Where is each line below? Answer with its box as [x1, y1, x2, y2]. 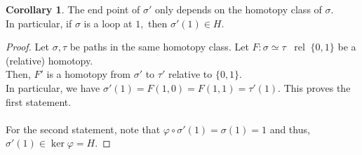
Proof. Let [6, 39, 49, 54]
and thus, [269, 121, 310, 136]
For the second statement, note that [6, 121, 161, 136]
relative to [168, 67, 213, 81]
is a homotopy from [46, 67, 130, 81]
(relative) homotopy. [6, 53, 93, 67]
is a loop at [83, 15, 133, 30]
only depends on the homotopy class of [155, 2, 322, 16]
